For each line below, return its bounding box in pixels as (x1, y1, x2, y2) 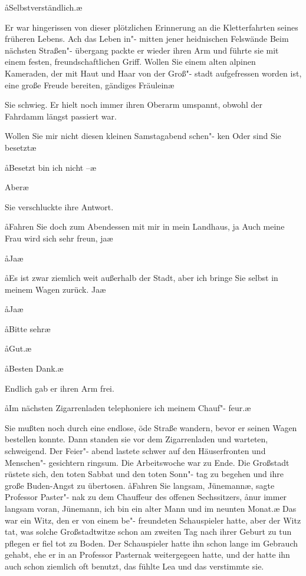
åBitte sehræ (5, 322, 51, 335)
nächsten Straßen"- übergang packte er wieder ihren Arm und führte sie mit (5, 44, 279, 56)
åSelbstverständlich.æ (5, 1, 83, 13)
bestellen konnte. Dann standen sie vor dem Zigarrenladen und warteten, (5, 433, 268, 445)
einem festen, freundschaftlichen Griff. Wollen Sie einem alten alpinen (5, 55, 256, 68)
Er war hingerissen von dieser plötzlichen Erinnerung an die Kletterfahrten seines (5, 21, 298, 33)
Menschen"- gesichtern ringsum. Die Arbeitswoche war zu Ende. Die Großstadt (5, 456, 289, 468)
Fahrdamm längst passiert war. (5, 110, 117, 122)
